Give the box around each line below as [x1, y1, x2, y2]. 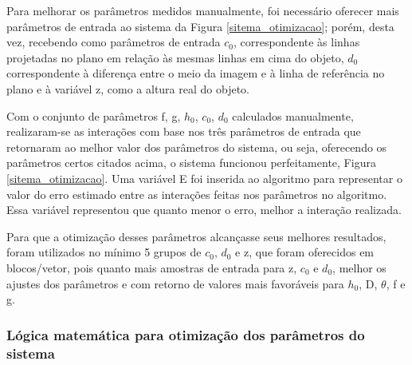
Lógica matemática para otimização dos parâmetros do [6, 324, 365, 344]
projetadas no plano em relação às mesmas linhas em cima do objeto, [6, 49, 344, 65]
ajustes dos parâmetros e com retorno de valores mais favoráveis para [6, 275, 344, 292]
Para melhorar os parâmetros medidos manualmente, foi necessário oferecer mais [6, 2, 399, 18]
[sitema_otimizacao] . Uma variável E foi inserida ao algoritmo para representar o [6, 169, 402, 186]
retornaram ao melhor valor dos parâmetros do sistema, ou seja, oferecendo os [6, 138, 387, 155]
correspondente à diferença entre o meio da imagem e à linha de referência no [6, 65, 385, 81]
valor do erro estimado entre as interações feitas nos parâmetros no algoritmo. [6, 185, 387, 202]
